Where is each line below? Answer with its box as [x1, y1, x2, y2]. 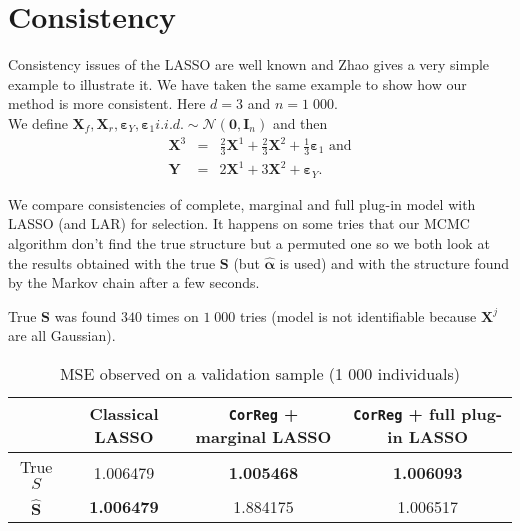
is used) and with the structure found [279, 252, 510, 273]
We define [8, 112, 68, 133]
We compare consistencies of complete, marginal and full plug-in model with [8, 193, 476, 214]
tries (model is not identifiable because [239, 305, 477, 326]
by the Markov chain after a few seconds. [8, 272, 260, 293]
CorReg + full [353, 402, 456, 425]
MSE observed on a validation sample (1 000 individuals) [59, 362, 461, 385]
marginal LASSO [195, 425, 332, 448]
